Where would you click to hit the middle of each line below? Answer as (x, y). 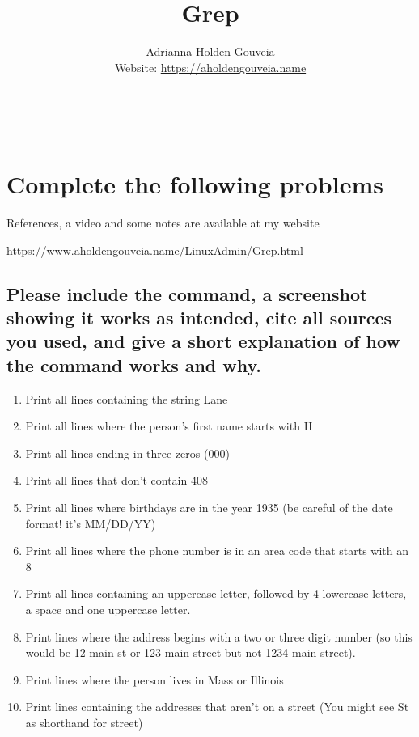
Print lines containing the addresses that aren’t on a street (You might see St (217, 707)
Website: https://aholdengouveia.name (210, 67)
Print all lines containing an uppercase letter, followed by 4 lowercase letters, (216, 593)
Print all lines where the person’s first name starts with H (169, 426)
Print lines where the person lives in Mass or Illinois (154, 679)
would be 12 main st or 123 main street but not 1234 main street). (190, 652)
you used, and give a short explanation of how (203, 341)
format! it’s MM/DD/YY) (91, 523)
